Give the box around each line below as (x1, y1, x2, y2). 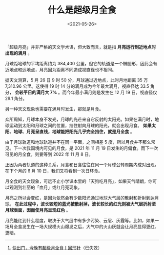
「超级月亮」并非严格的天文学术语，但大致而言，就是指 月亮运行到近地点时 (5, 44, 156, 50)
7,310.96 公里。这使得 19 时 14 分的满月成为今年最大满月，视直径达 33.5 (5, 83, 149, 89)
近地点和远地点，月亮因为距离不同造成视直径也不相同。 (5, 67, 116, 73)
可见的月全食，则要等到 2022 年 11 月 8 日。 (5, 151, 94, 157)
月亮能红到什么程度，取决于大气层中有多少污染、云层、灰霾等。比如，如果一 (5, 217, 159, 223)
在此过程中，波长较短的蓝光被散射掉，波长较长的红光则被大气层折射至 (14, 201, 156, 206)
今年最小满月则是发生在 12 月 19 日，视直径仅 (66, 89, 157, 95)
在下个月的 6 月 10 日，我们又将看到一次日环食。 (5, 168, 102, 174)
